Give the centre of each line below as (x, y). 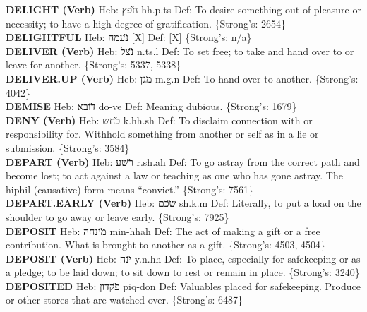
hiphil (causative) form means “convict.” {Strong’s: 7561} (130, 189)
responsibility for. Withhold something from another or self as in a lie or (162, 134)
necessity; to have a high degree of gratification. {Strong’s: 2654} (146, 23)
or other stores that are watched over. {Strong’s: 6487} (125, 300)
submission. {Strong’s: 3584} (68, 147)
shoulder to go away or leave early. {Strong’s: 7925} (118, 216)
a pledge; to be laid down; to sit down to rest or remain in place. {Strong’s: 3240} (183, 272)
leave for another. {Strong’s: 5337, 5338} (94, 65)
